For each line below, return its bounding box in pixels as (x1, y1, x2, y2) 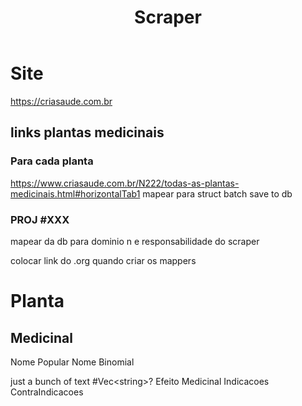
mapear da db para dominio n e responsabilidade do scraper (10, 235, 260, 247)
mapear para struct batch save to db (142, 187, 293, 200)
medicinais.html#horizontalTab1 (10, 187, 141, 200)
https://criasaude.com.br (10, 95, 113, 107)
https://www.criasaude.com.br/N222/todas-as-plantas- (10, 177, 240, 189)
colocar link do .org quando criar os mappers (10, 254, 197, 266)
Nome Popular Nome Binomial (10, 356, 135, 368)
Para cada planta (10, 154, 94, 168)
